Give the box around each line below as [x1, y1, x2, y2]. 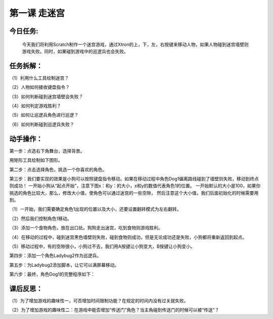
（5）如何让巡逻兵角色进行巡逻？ [9, 112, 79, 118]
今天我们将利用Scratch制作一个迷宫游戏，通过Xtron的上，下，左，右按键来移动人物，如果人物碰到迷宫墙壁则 [22, 41, 249, 48]
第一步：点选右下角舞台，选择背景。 [9, 148, 85, 154]
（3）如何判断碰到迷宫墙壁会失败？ [9, 94, 83, 100]
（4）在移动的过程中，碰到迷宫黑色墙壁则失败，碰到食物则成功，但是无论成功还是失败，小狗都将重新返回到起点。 [9, 234, 247, 240]
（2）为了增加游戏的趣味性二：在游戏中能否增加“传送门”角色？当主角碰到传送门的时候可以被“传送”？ [9, 307, 219, 313]
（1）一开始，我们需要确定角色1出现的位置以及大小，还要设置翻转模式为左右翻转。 [9, 206, 181, 212]
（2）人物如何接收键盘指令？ [9, 84, 70, 90]
